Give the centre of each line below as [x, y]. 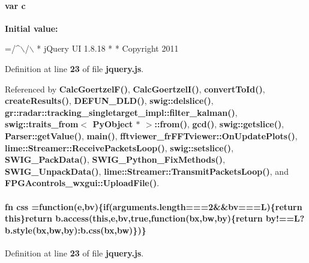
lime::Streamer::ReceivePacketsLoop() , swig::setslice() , [119, 147]
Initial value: [31, 28]
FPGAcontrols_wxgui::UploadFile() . [82, 183]
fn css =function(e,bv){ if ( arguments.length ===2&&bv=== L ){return [154, 206]
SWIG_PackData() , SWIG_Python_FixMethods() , [115, 159]
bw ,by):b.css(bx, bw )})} [97, 230]
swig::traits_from [42, 124]
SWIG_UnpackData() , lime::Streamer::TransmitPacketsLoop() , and [147, 171]
